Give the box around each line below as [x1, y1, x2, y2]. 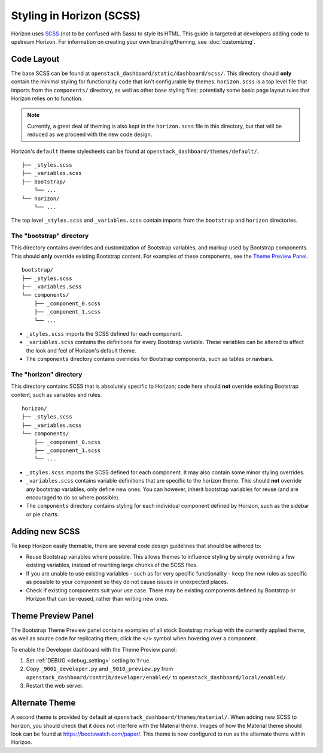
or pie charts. [26, 510, 59, 518]
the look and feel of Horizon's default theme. [26, 347, 137, 354]
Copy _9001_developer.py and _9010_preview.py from [26, 665, 173, 673]
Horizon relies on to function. [11, 95, 83, 102]
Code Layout [11, 54, 60, 64]
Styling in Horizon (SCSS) [11, 9, 141, 22]
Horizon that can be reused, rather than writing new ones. [26, 595, 169, 602]
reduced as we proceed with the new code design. [27, 131, 153, 138]
